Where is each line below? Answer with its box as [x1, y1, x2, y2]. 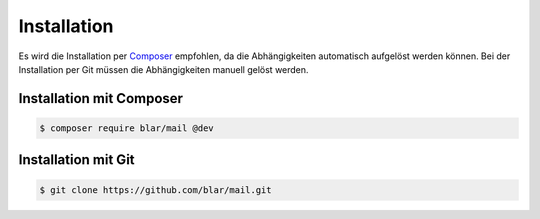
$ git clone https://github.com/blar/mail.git [39, 184, 272, 195]
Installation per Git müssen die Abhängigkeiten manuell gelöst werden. [18, 63, 309, 75]
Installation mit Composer [18, 90, 184, 107]
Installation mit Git [18, 151, 135, 169]
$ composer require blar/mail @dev [39, 122, 214, 134]
